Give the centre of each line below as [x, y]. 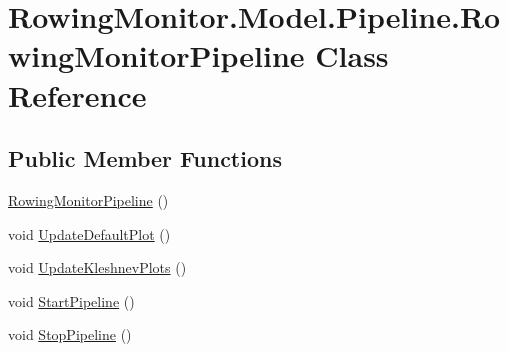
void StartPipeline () [71, 300]
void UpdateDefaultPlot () [89, 233]
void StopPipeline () [70, 334]
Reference [77, 94]
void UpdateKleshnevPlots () [97, 267]
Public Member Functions [145, 158]
